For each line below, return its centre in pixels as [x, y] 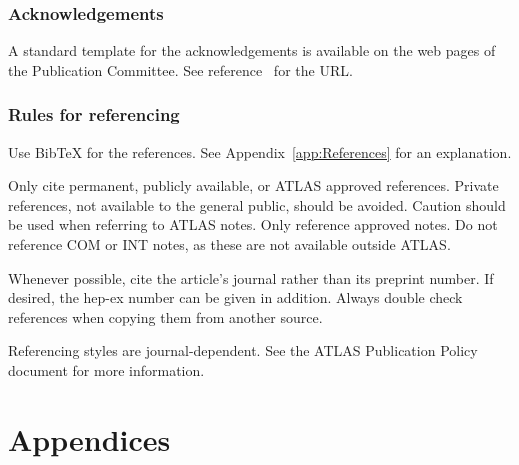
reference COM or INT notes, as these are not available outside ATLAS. [229, 244]
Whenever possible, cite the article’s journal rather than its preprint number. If [251, 277]
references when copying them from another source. [165, 316]
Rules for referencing [94, 114]
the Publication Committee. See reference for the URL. [180, 69]
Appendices [89, 438]
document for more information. [106, 369]
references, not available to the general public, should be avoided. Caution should [257, 204]
